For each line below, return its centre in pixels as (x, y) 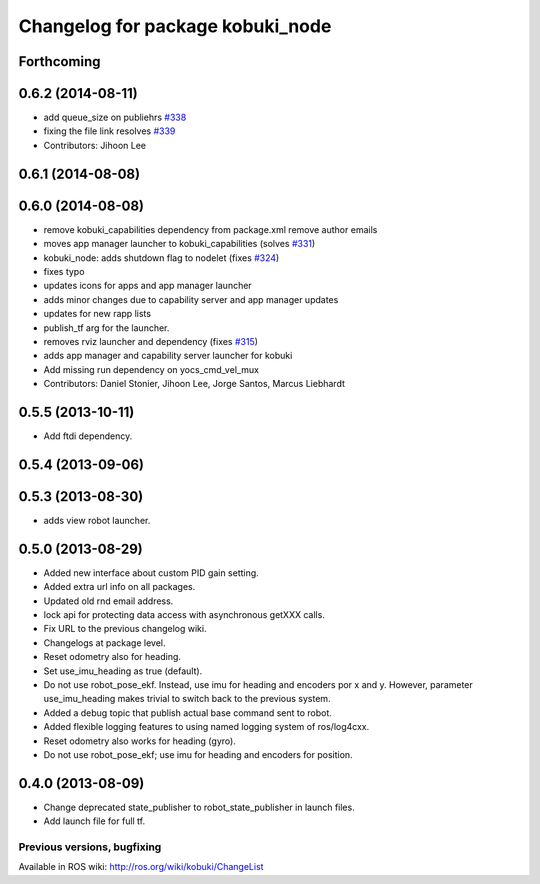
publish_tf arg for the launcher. (106, 327)
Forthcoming (59, 61)
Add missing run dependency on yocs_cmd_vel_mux (151, 369)
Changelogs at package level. (104, 642)
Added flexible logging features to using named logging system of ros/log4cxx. (206, 727)
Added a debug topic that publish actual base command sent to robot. (187, 712)
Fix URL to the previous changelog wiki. (125, 629)
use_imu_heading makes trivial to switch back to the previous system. (187, 699)
